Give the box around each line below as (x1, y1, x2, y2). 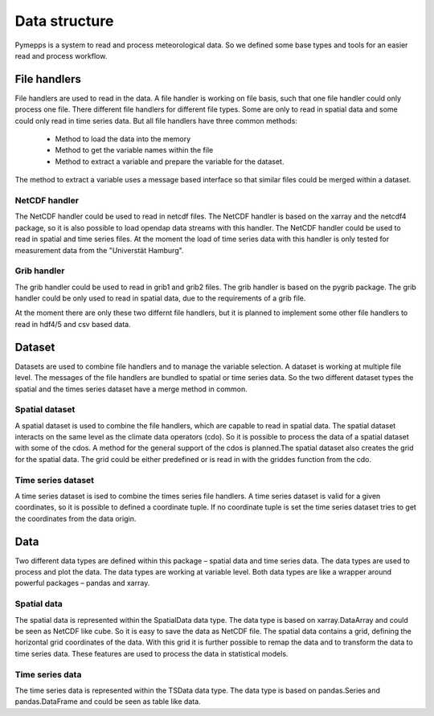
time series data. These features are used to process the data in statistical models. (14, 648, 289, 658)
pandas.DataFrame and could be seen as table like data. (14, 697, 201, 706)
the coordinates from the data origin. (14, 513, 137, 523)
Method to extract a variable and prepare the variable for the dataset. (55, 157, 285, 166)
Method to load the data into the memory (55, 134, 191, 144)
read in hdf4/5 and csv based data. (14, 319, 132, 329)
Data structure (14, 12, 114, 30)
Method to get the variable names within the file (55, 145, 214, 155)
